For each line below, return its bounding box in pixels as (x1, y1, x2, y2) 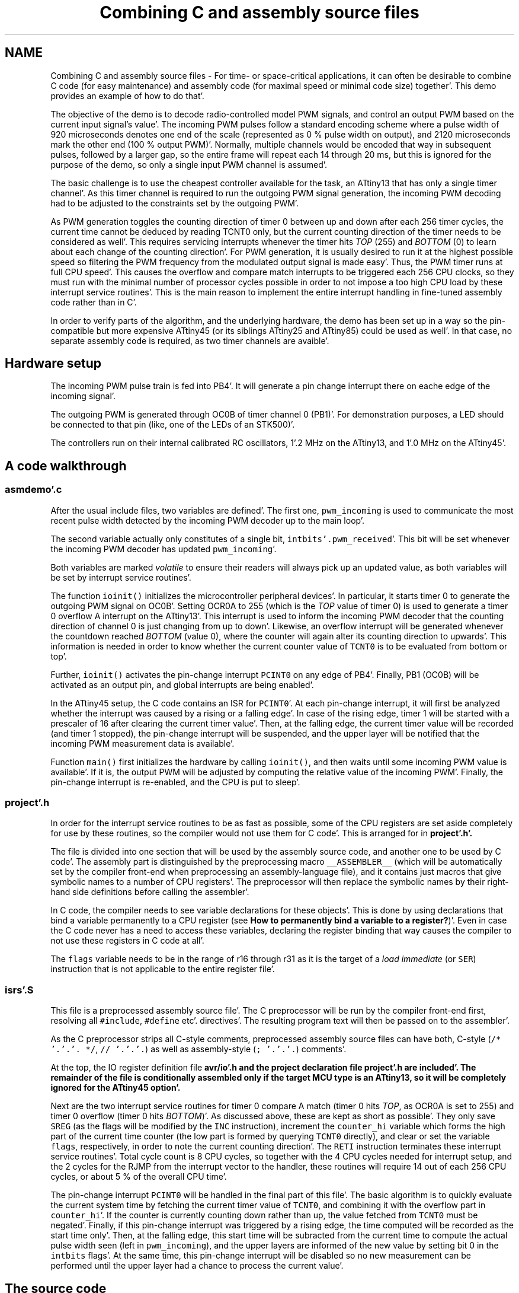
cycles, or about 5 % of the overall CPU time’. (50, 1171, 227, 1182)
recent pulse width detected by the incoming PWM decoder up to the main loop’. (50, 515, 365, 526)
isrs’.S (5, 983, 34, 996)
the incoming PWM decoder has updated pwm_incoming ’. (50, 543, 277, 554)
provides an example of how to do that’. (50, 90, 204, 101)
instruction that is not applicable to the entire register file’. (50, 964, 275, 974)
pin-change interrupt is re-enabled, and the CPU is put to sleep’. (50, 776, 300, 787)
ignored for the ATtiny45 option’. (50, 1082, 181, 1093)
